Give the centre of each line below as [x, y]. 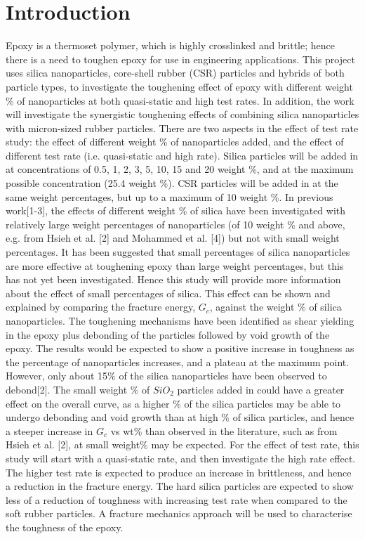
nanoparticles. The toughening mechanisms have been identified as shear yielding [180, 320]
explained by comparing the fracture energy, [101, 307]
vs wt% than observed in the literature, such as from [224, 430]
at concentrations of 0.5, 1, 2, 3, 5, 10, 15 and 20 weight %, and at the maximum [180, 169]
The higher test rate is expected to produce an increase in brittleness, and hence [179, 472]
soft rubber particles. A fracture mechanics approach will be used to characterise [179, 513]
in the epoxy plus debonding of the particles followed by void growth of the [168, 334]
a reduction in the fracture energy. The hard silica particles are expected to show [180, 486]
